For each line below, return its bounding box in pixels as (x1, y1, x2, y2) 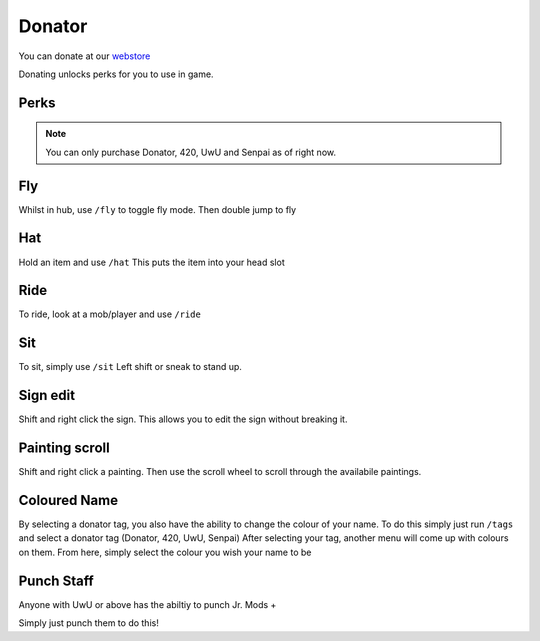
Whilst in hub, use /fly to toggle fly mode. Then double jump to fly (18, 203, 297, 215)
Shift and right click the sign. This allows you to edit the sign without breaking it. (18, 413, 348, 425)
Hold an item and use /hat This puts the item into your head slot (18, 256, 285, 268)
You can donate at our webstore (18, 50, 151, 62)
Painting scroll (18, 440, 110, 457)
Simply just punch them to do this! (18, 617, 159, 629)
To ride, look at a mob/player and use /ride (18, 308, 202, 320)
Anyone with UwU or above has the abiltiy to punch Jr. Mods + (18, 598, 277, 610)
